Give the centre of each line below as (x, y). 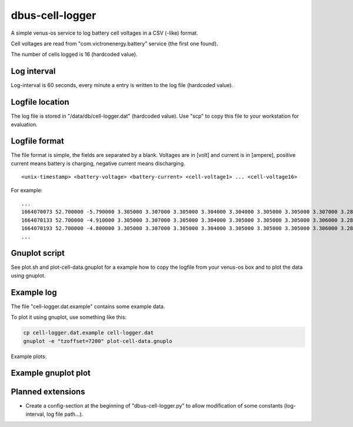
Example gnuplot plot (51, 373)
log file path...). (65, 414)
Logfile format (37, 141)
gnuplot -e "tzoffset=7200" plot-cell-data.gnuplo (98, 341)
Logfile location (40, 102)
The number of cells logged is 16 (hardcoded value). (74, 54)
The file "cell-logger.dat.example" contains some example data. (88, 306)
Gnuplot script (38, 253)
